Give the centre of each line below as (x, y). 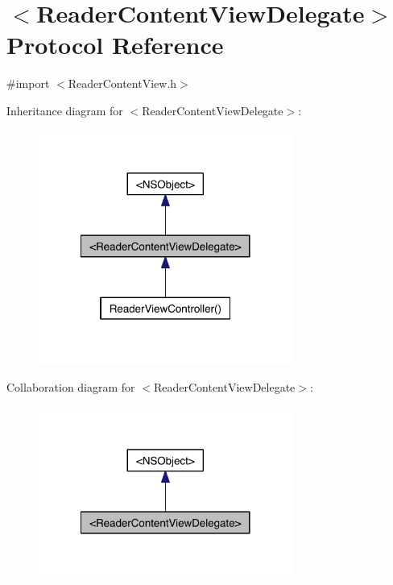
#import (28, 83)
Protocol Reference (115, 45)
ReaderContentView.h (122, 83)
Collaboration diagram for (71, 387)
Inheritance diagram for (65, 110)
